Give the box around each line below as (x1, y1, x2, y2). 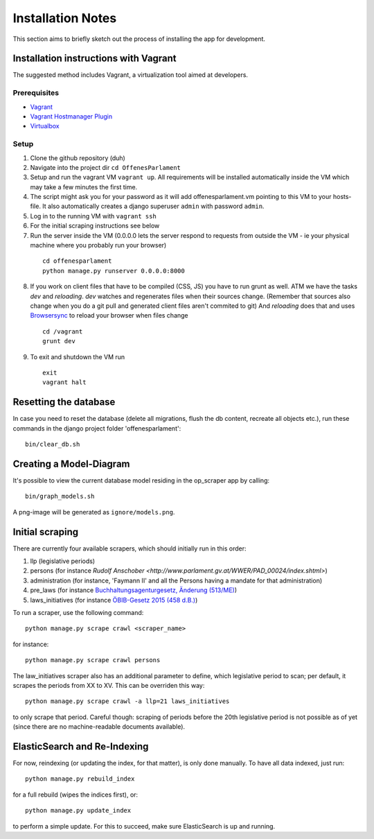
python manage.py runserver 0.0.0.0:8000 (42, 267, 185, 275)
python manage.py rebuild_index (25, 775, 135, 783)
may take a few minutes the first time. (30, 182, 138, 191)
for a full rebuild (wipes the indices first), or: (12, 790, 139, 799)
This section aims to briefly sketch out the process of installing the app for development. (12, 35, 266, 43)
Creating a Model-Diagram (12, 458, 130, 469)
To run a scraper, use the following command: (12, 608, 144, 616)
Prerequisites (12, 88, 59, 98)
